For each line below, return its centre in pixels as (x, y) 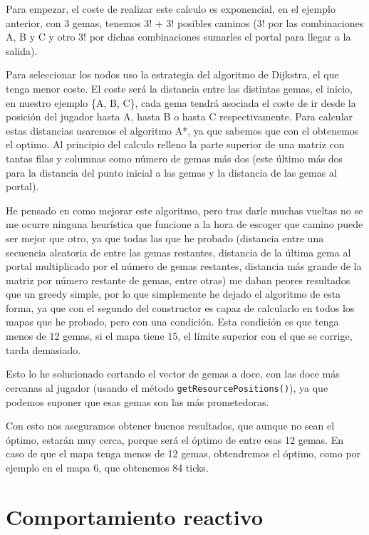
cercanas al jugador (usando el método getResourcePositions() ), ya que (167, 387)
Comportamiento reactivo (135, 516)
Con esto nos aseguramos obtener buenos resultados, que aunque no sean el (170, 426)
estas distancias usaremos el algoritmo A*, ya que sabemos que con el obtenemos (182, 130)
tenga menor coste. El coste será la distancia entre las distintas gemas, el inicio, (179, 88)
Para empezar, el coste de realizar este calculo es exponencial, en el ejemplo (171, 9)
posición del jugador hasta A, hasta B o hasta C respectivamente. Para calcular (180, 116)
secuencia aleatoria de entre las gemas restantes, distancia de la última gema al (178, 252)
